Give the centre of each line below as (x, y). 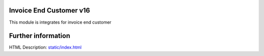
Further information (40, 36)
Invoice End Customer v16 (50, 10)
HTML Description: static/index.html (45, 47)
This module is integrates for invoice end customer (60, 22)
